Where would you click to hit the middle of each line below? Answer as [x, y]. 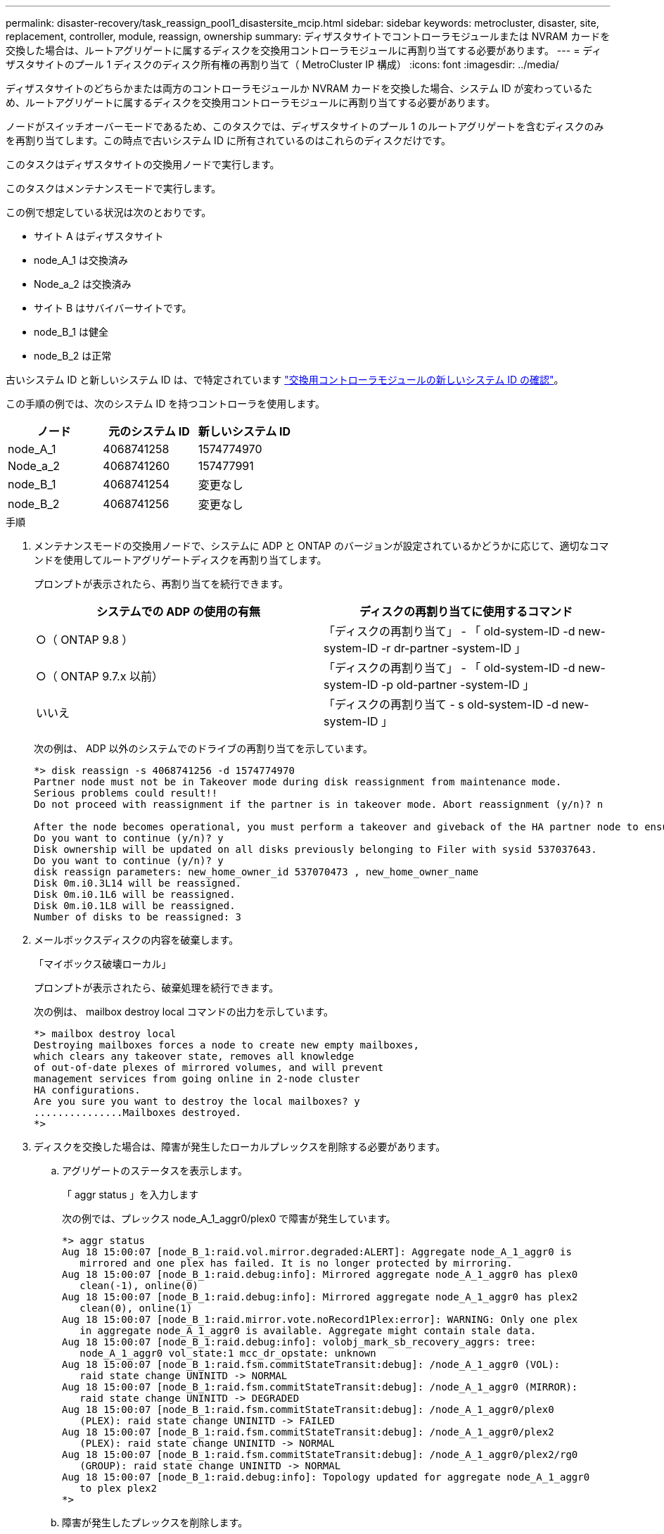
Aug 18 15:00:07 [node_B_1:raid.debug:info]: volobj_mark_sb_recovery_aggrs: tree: [299, 1342]
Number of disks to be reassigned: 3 [138, 917]
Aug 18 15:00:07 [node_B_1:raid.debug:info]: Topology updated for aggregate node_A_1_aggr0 [326, 1477]
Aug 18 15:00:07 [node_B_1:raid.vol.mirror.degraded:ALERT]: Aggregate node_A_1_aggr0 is [317, 1252]
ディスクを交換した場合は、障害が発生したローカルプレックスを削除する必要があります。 [240, 1147]
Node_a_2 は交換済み [83, 284]
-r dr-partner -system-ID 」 [454, 648]
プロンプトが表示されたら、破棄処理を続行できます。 [157, 988]
